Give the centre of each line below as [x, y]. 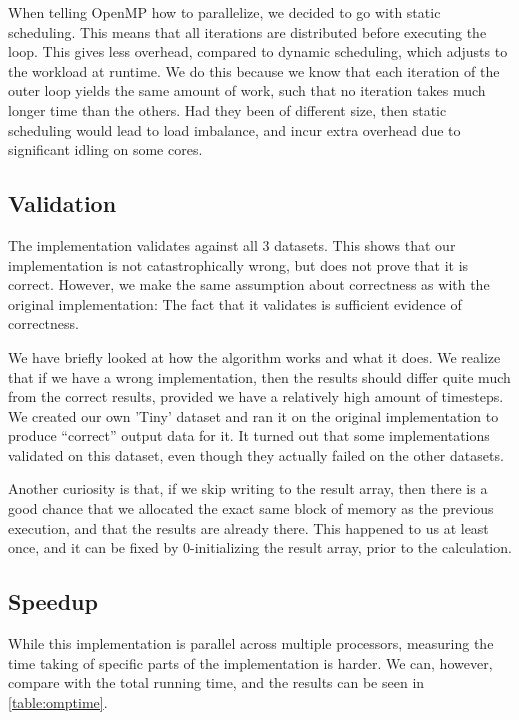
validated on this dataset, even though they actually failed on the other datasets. [256, 454]
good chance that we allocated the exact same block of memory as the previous [251, 508]
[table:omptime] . [58, 701]
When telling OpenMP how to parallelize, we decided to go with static [224, 12]
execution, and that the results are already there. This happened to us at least [248, 527]
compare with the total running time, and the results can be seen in [216, 682]
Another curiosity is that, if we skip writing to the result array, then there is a [248, 488]
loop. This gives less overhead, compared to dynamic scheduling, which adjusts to [258, 51]
